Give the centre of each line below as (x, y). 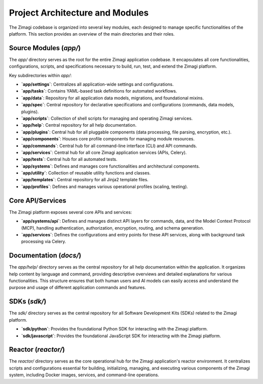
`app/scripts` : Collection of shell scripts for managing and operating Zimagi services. (107, 118)
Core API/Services (38, 201)
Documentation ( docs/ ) (45, 256)
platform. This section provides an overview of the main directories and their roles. (92, 34)
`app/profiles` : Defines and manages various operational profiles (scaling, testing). (105, 186)
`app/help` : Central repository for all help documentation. (79, 125)
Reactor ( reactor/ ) (37, 350)
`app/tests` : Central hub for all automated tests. (69, 159)
